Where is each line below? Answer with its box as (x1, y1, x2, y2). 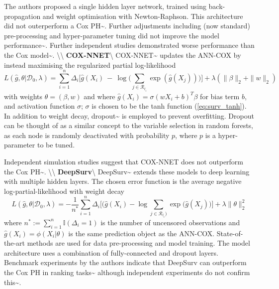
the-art (4, 238, 25, 248)
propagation (4, 10, 41, 21)
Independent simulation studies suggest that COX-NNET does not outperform (4, 156, 244, 167)
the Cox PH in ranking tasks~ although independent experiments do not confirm (4, 267, 250, 277)
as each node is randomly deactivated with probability (4, 130, 170, 140)
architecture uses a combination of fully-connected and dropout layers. (4, 247, 218, 258)
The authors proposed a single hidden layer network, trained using (4, 1, 206, 11)
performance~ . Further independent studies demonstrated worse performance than (4, 40, 255, 50)
